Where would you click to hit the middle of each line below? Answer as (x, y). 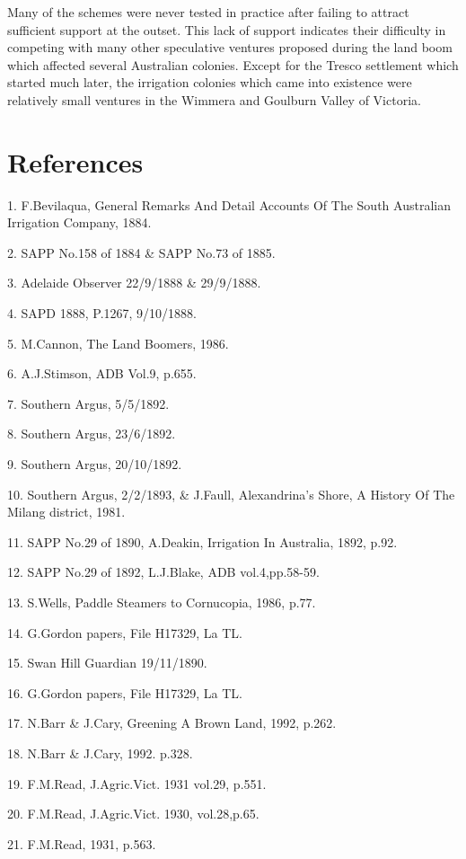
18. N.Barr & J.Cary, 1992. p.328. (100, 753)
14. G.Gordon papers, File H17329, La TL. (125, 632)
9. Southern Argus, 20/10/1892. (95, 464)
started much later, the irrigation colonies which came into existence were (210, 82)
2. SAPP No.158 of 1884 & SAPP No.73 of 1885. (141, 252)
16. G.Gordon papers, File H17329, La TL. (125, 692)
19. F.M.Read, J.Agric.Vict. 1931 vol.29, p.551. (137, 783)
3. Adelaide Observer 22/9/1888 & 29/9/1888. (134, 283)
